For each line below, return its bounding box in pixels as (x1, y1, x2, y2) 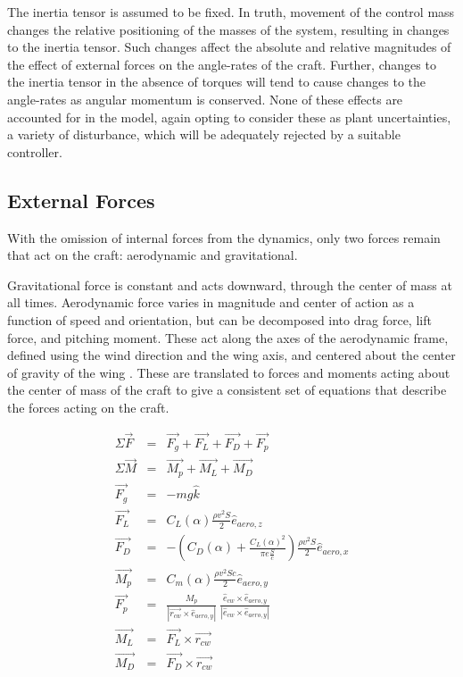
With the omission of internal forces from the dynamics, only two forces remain (7, 228, 441, 247)
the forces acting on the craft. (7, 397, 169, 416)
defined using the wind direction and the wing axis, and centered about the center (7, 346, 456, 364)
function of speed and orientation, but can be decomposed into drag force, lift (7, 310, 432, 329)
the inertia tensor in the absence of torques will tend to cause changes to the (7, 72, 426, 91)
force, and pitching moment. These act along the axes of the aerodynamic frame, (7, 328, 449, 347)
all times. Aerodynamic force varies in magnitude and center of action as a (7, 293, 415, 312)
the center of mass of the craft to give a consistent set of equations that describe (7, 380, 447, 399)
